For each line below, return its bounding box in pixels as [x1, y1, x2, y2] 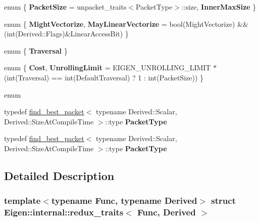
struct [211, 194, 236, 207]
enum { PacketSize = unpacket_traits [4, 2, 127, 12]
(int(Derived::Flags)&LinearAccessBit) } [4, 28, 129, 39]
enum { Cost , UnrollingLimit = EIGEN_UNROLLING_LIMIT [4, 62, 211, 73]
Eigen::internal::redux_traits [4, 206, 124, 218]
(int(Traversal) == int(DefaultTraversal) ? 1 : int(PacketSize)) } [4, 72, 204, 82]
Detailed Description [4, 167, 115, 183]
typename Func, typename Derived [51, 194, 197, 207]
